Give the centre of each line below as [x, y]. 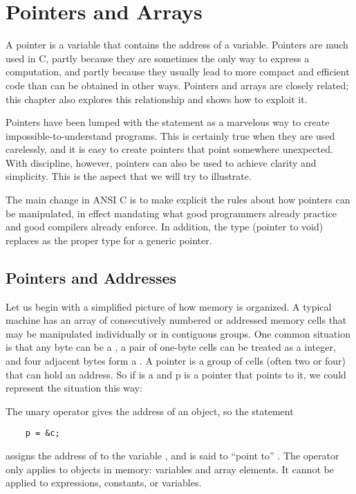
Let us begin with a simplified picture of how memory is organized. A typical [169, 306]
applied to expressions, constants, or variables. [104, 483]
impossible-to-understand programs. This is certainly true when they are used [170, 135]
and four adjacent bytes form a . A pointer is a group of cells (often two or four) [176, 361]
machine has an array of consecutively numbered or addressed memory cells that [176, 320]
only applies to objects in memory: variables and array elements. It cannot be [170, 469]
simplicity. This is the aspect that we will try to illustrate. [129, 176]
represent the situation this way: [74, 388]
